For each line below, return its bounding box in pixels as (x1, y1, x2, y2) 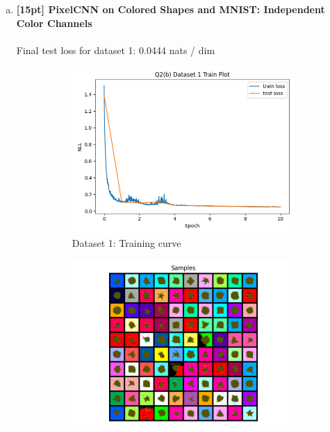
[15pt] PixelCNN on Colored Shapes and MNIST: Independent (16, 2, 325, 16)
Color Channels (16, 15, 92, 30)
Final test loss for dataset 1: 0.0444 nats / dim (16, 42, 215, 57)
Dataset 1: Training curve (72, 236, 181, 250)
